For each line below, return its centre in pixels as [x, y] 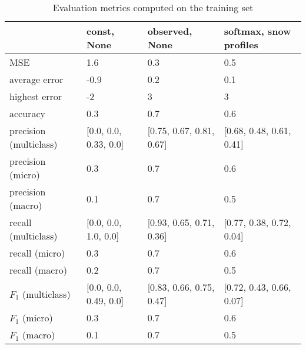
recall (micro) [37, 253]
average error [36, 79]
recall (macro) [38, 270]
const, [101, 31]
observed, [170, 31]
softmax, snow [257, 31]
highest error [36, 96]
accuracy [27, 113]
